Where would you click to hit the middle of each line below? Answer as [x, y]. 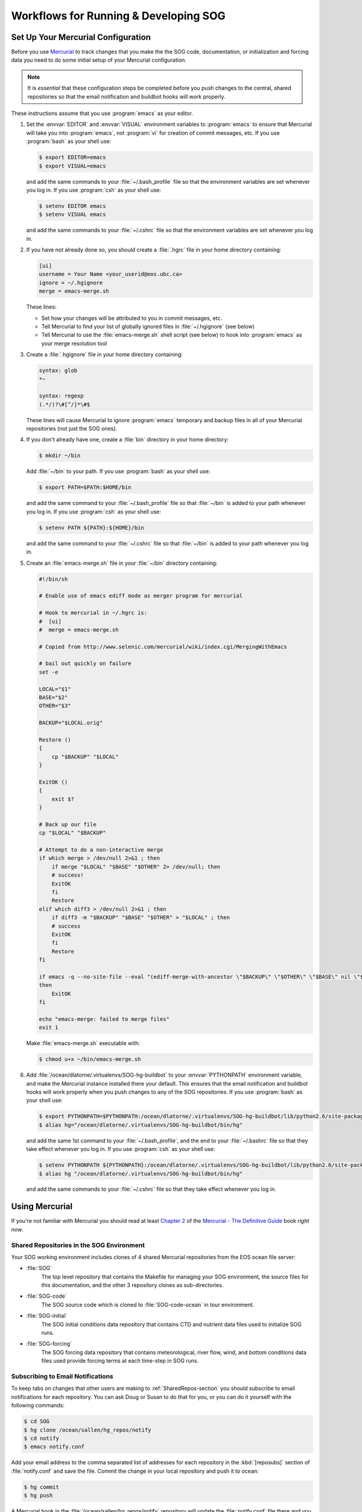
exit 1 [49, 1028]
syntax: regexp [61, 396]
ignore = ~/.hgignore [71, 282]
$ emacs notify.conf [54, 1447]
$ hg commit [42, 1487]
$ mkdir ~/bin [60, 456]
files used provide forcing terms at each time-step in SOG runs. [120, 1361]
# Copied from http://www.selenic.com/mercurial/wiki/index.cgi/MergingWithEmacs [163, 647]
